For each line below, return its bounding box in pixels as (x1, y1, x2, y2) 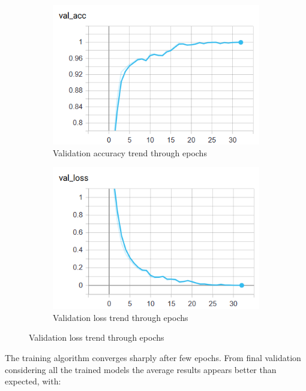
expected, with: (5, 375, 61, 387)
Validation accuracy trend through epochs (53, 146, 207, 159)
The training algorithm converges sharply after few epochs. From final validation (5, 351, 301, 363)
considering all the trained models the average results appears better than (5, 363, 277, 375)
